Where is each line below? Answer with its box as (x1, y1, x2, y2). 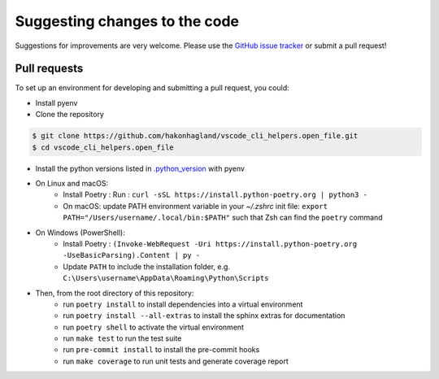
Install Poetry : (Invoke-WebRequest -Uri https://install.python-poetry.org (63, 238, 358, 248)
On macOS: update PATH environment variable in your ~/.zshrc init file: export (63, 201, 328, 211)
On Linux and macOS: (35, 178, 109, 188)
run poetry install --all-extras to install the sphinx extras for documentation (63, 311, 346, 320)
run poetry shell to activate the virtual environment (63, 322, 244, 332)
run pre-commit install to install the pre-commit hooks (63, 345, 260, 355)
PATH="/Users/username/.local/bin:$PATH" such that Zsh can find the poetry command (63, 212, 383, 223)
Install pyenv (35, 98, 78, 107)
